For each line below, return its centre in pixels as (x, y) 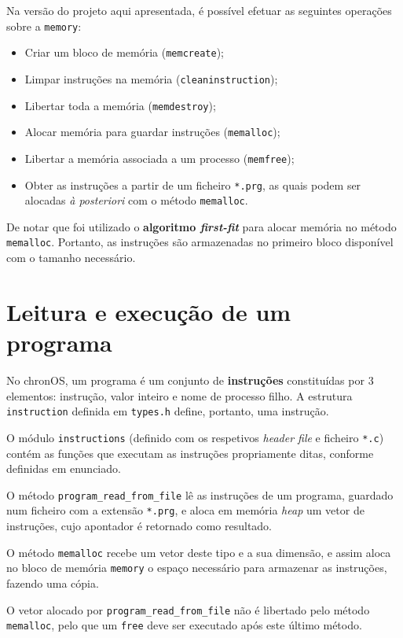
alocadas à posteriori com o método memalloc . (136, 200)
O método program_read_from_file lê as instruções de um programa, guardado (200, 494)
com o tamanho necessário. (71, 258)
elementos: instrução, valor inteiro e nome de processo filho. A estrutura (180, 395)
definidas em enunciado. (64, 468)
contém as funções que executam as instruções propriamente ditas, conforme (190, 453)
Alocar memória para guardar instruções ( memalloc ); (152, 132)
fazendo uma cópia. (53, 583)
